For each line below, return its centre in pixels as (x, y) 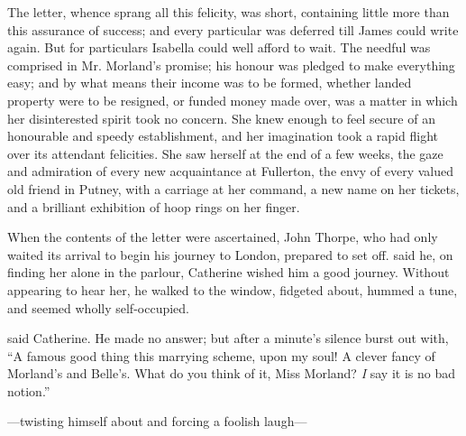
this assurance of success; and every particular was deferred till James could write (233, 29)
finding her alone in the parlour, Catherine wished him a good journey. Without (228, 272)
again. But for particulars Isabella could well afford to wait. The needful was (219, 47)
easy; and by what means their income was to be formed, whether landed (210, 83)
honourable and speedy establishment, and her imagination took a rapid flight (223, 136)
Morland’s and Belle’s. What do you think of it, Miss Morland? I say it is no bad (231, 373)
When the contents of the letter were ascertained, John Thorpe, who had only (223, 237)
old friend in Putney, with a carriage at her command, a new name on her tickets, (233, 188)
